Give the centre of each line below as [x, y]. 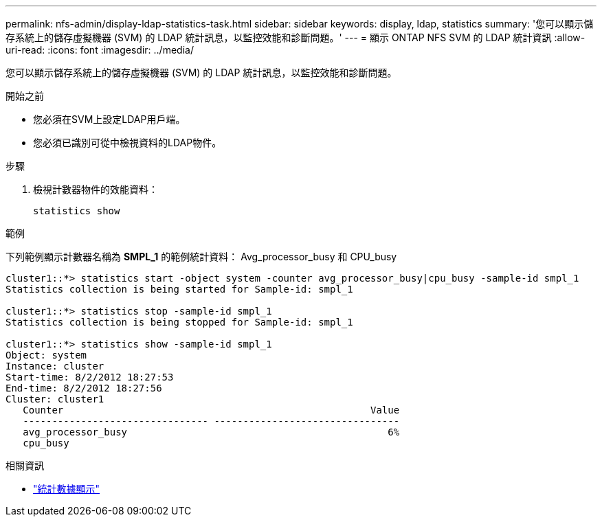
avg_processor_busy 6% [211, 432]
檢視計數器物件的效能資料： [96, 189]
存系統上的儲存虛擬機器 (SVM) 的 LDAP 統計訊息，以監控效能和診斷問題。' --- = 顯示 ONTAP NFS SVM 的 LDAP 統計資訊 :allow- [296, 37]
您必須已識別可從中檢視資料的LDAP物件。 [127, 143]
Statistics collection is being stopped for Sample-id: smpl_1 [179, 322]
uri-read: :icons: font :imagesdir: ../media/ [100, 50]
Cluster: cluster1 [55, 399]
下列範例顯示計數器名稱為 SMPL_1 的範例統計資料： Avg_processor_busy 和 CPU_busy [201, 257]
